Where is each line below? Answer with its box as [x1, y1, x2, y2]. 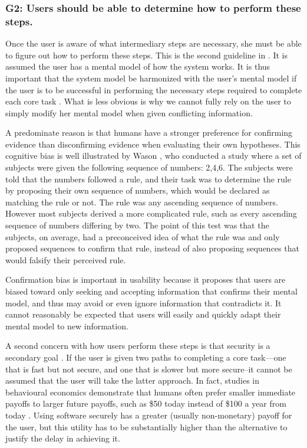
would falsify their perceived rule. [5, 253, 126, 266]
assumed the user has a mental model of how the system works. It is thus [5, 60, 270, 73]
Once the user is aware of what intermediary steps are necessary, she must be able [5, 37, 302, 50]
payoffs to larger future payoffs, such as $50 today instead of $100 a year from [5, 397, 286, 410]
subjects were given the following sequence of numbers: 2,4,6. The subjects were [5, 161, 293, 174]
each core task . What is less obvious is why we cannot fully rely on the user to [5, 95, 291, 107]
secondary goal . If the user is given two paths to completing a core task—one [5, 351, 286, 363]
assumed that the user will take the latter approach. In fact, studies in [5, 374, 259, 387]
